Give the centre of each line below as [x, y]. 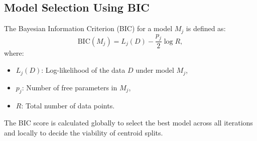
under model [155, 70]
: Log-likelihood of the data [83, 70]
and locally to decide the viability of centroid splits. [84, 132]
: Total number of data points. [68, 106]
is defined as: [206, 28]
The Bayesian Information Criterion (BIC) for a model [88, 28]
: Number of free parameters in [70, 87]
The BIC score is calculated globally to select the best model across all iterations [128, 122]
